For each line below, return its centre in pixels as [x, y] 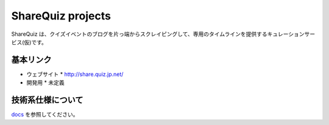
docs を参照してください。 [45, 115]
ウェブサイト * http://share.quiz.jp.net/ [75, 74]
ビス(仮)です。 [29, 42]
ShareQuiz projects [61, 16]
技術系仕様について [47, 100]
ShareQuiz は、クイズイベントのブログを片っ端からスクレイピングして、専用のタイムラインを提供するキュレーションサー [163, 34]
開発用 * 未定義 [45, 83]
